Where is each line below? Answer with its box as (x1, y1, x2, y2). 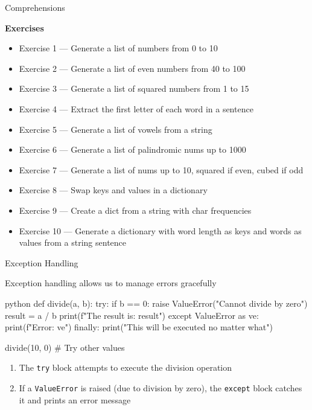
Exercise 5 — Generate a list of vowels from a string (19, 123, 212, 135)
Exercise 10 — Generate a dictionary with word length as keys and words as (19, 224, 302, 237)
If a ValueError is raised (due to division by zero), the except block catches (19, 381, 302, 394)
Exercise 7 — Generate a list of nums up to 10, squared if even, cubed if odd (19, 163, 304, 176)
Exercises (5, 21, 44, 34)
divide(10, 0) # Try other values (5, 341, 125, 353)
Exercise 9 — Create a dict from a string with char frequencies (19, 203, 252, 216)
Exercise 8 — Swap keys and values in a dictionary (19, 184, 208, 196)
